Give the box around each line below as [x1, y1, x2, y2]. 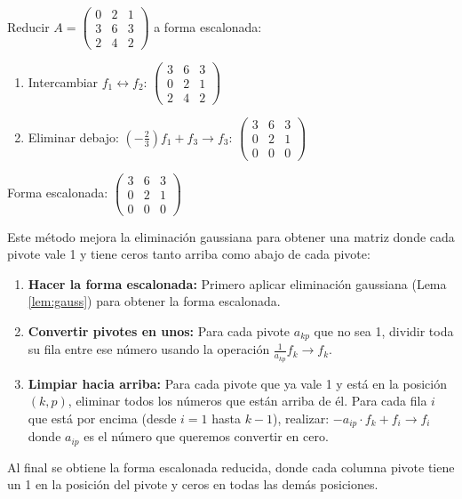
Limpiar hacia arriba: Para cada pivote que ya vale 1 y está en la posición [28, 374, 447, 392]
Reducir [7, 17, 50, 36]
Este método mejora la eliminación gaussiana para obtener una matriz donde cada [7, 227, 455, 245]
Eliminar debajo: [28, 127, 119, 146]
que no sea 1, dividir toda [314, 322, 454, 340]
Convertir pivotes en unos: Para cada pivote [28, 322, 291, 340]
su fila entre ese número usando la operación [28, 340, 270, 358]
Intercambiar [28, 72, 99, 91]
